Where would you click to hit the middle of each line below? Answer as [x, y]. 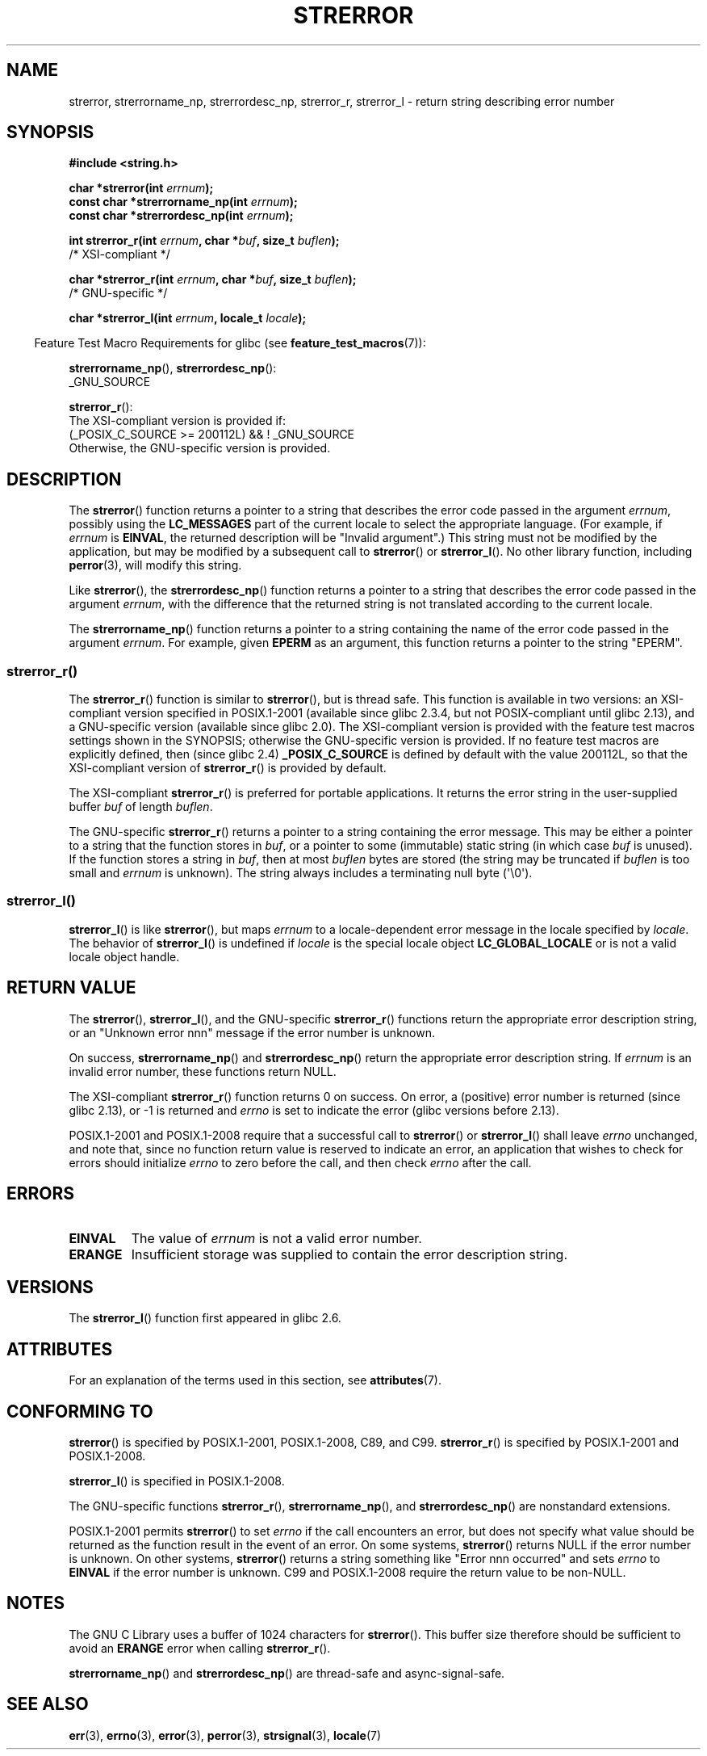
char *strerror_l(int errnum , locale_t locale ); [188, 318]
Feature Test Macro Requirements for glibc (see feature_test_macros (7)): [230, 343]
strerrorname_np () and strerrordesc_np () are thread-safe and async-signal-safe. [287, 1673]
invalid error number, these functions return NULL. [203, 1071]
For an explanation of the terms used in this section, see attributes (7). [255, 1380]
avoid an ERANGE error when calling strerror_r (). [200, 1648]
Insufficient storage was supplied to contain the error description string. [349, 1255]
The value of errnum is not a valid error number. [276, 1239]
